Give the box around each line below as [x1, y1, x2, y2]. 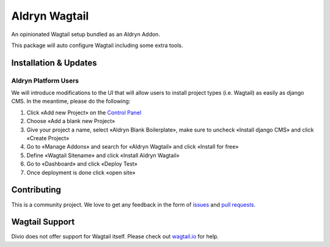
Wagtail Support [11, 217, 75, 227]
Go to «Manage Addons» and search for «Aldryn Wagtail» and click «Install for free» [26, 143, 239, 150]
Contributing [11, 185, 61, 195]
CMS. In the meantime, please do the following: [11, 98, 131, 105]
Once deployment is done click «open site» [26, 169, 136, 176]
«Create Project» [26, 135, 70, 142]
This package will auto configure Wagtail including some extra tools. [11, 42, 183, 49]
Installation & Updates [11, 57, 97, 68]
